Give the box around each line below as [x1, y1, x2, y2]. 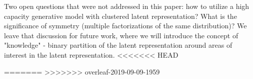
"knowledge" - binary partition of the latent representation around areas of [4, 40, 232, 50]
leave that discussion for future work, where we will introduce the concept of [4, 30, 238, 40]
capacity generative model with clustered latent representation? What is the [4, 10, 237, 21]
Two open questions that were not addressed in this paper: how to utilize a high [4, 1, 249, 11]
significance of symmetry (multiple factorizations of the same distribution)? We [4, 20, 247, 31]
